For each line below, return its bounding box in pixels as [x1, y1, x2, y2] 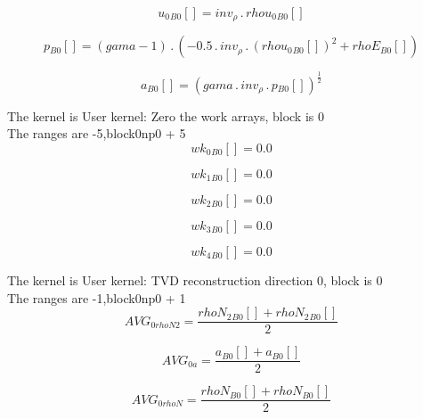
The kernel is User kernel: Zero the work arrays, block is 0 [7, 106, 324, 125]
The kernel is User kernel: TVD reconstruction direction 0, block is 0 [7, 271, 383, 289]
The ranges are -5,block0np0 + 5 [7, 124, 186, 143]
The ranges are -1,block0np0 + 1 [7, 288, 186, 307]
